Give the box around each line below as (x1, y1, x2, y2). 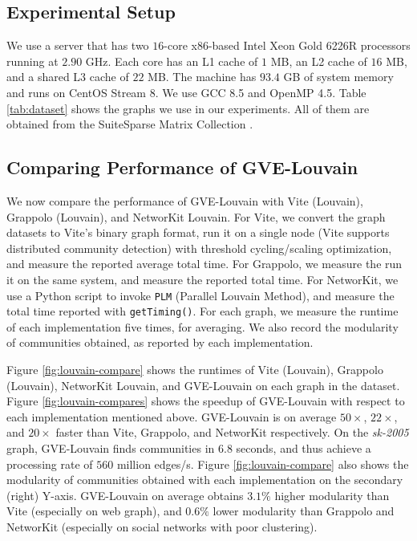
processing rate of (6, 455, 93, 472)
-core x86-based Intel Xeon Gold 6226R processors (164, 37, 411, 54)
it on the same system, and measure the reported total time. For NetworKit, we (6, 270, 399, 287)
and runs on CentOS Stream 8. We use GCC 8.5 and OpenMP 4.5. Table (6, 83, 366, 100)
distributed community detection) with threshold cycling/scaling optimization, (6, 239, 392, 256)
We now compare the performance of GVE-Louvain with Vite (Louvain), (6, 192, 363, 209)
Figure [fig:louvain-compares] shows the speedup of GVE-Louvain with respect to (6, 393, 405, 409)
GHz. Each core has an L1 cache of (85, 52, 258, 69)
